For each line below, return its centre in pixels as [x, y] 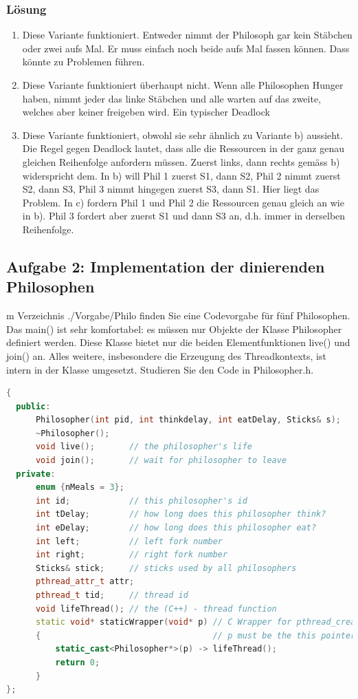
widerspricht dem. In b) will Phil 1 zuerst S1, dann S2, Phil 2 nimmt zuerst [181, 175]
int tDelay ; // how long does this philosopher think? [181, 514]
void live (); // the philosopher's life [144, 447]
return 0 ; [78, 662]
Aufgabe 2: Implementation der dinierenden [166, 266]
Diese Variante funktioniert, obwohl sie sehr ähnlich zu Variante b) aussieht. [183, 135]
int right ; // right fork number [132, 555]
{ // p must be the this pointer [195, 635]
